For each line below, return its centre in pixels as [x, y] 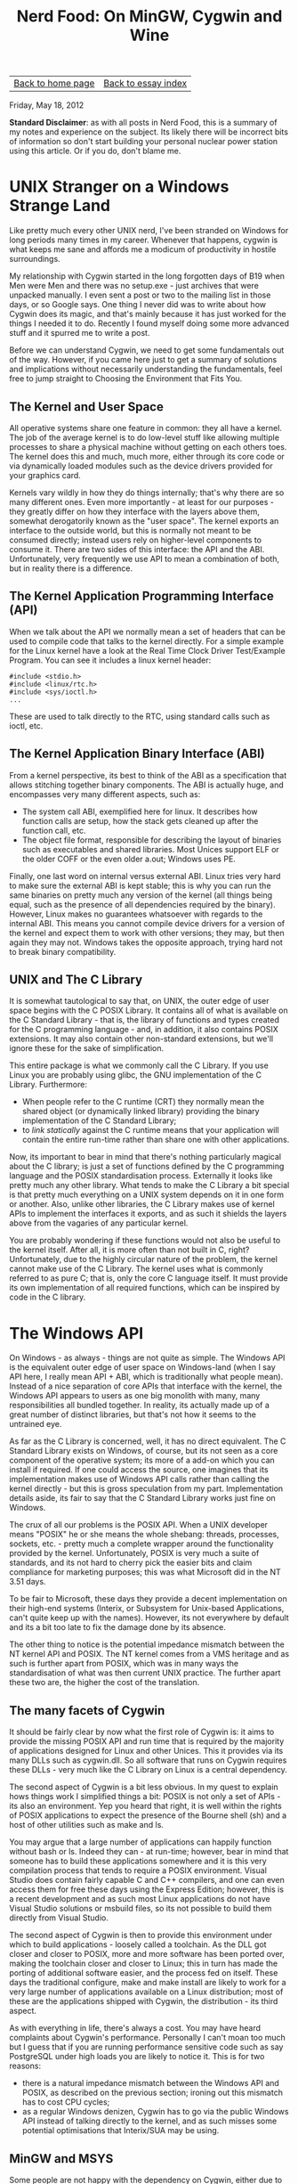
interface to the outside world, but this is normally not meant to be [130, 530]
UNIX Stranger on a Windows [119, 187]
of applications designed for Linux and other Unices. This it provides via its [146, 1751]
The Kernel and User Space [87, 407]
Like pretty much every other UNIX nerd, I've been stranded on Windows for [149, 231]
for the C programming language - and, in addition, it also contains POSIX [144, 1030]
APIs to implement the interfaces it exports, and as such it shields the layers [148, 1214]
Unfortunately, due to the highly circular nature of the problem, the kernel [144, 1259]
